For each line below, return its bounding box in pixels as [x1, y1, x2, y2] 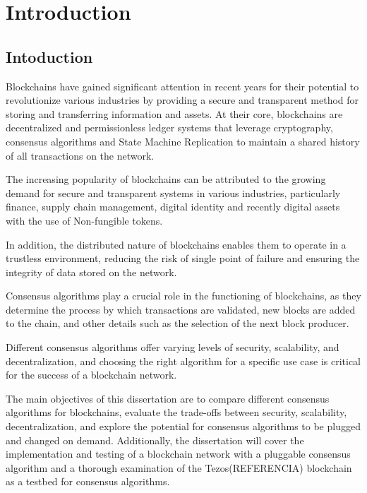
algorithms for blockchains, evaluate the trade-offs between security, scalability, [6, 405, 347, 420]
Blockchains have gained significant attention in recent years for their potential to [6, 78, 359, 93]
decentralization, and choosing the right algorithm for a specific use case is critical [6, 353, 361, 368]
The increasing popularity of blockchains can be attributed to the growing [6, 172, 326, 186]
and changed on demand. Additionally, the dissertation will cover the [6, 432, 304, 447]
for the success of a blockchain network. [6, 367, 177, 382]
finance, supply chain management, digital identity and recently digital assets [6, 199, 340, 214]
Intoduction [6, 45, 93, 67]
